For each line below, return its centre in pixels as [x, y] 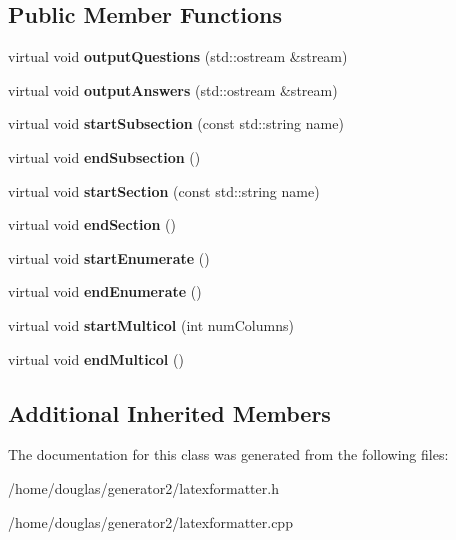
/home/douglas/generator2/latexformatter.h [143, 487]
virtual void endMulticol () [96, 358]
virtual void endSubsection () [104, 156]
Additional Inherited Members [169, 412]
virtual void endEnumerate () [105, 291]
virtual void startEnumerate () [109, 257]
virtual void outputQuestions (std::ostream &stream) [178, 56]
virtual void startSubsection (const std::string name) [176, 123]
